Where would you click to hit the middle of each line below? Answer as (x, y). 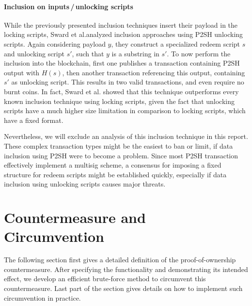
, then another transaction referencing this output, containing (154, 72)
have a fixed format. (34, 120)
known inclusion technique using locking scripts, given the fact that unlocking (119, 101)
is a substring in (135, 53)
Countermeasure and (75, 217)
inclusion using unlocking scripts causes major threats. (85, 184)
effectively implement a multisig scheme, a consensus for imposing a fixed (113, 165)
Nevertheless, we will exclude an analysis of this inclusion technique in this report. (126, 136)
